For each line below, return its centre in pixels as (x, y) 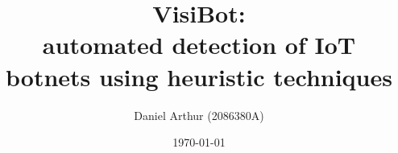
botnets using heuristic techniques (199, 76)
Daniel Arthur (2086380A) (199, 115)
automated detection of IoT (199, 45)
